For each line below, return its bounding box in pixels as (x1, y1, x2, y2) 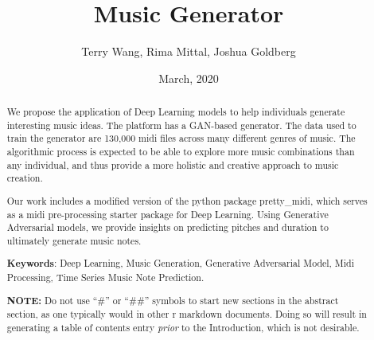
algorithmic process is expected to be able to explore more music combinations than (6, 145, 355, 158)
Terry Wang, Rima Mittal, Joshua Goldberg (81, 43, 296, 60)
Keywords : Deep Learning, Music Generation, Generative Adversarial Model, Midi (6, 256, 354, 271)
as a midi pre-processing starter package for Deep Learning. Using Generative (6, 207, 329, 221)
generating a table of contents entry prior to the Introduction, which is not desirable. (6, 320, 360, 334)
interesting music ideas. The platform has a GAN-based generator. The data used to (6, 118, 356, 131)
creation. (6, 171, 43, 185)
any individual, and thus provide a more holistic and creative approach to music (6, 158, 339, 171)
